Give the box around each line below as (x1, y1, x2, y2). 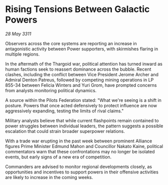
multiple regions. (5, 51, 40, 57)
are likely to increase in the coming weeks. (5, 174, 93, 180)
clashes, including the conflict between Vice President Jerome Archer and (5, 71, 159, 77)
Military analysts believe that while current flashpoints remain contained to (5, 117, 159, 123)
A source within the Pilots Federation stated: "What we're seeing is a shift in (5, 97, 162, 103)
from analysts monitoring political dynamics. (5, 87, 97, 93)
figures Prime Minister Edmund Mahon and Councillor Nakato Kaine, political (5, 143, 163, 149)
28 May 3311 (5, 31, 32, 37)
